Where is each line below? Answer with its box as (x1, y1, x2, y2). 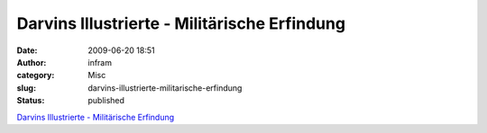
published (87, 95, 125, 106)
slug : (16, 82, 36, 93)
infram (87, 57, 113, 67)
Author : (16, 57, 47, 67)
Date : (16, 45, 38, 56)
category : (16, 70, 55, 81)
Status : (16, 95, 45, 106)
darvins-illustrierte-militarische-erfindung (87, 82, 243, 93)
